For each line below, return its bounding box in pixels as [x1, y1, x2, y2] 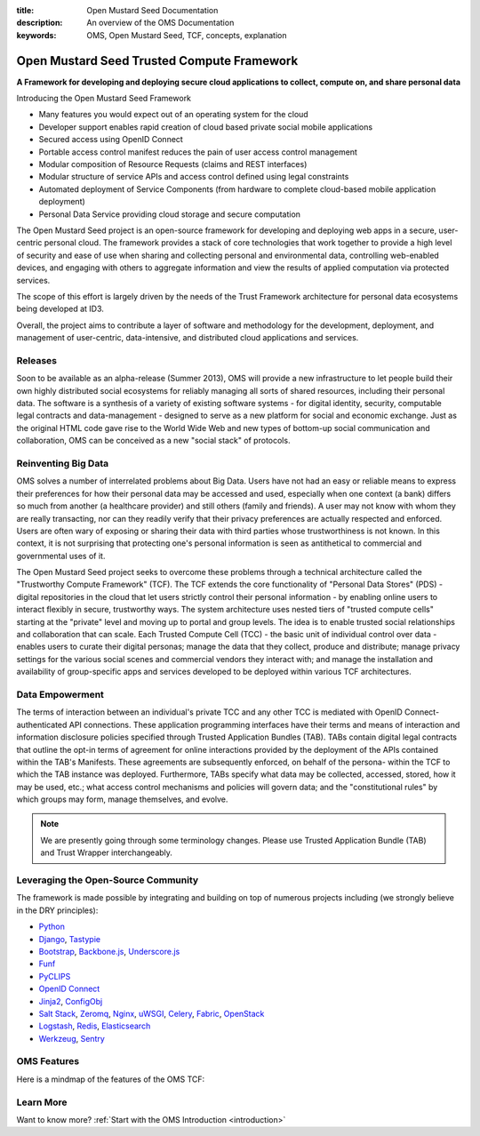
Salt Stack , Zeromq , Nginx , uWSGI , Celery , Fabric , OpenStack [38, 1008, 265, 1019]
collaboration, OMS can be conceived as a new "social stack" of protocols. [16, 436, 291, 446]
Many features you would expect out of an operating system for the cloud [38, 109, 308, 120]
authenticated [16, 719, 68, 730]
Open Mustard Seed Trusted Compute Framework [16, 53, 299, 68]
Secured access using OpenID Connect [38, 134, 184, 145]
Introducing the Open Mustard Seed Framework [16, 93, 191, 104]
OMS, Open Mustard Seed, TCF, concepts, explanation [86, 29, 287, 40]
